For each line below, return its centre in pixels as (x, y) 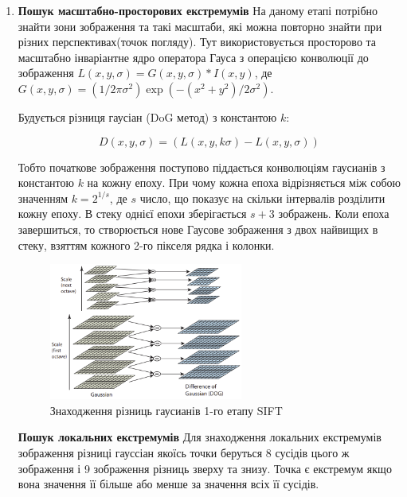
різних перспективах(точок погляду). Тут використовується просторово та (197, 42)
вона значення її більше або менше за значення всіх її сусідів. (168, 484)
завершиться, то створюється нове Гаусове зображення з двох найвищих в (198, 229)
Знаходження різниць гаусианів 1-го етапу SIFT (166, 410)
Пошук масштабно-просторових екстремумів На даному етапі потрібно (198, 10)
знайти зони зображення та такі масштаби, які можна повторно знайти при (200, 26)
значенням (43, 198)
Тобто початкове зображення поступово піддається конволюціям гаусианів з (202, 167)
